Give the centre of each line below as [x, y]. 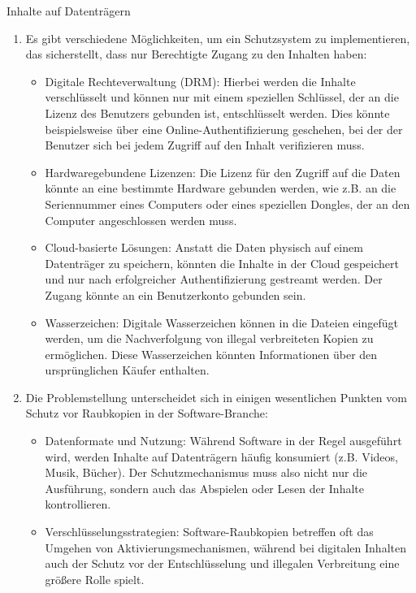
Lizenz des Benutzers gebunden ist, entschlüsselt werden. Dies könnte [217, 113]
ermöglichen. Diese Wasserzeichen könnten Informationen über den [211, 354]
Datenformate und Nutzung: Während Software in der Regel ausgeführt [223, 441]
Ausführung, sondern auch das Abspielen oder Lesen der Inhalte [204, 488]
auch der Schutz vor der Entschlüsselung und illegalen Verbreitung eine [222, 563]
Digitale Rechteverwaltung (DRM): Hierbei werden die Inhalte [200, 81]
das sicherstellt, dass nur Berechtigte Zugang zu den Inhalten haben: [196, 54]
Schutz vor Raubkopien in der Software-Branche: [147, 413]
